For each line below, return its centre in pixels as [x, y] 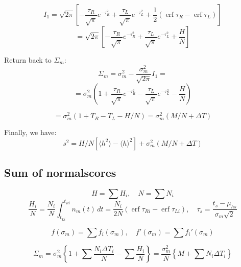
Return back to [28, 60]
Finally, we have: [30, 132]
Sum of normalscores [60, 172]
